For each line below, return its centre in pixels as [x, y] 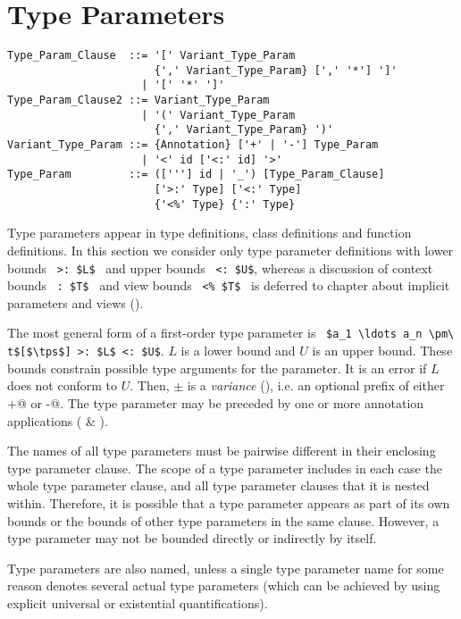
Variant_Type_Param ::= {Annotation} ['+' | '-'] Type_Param [193, 145]
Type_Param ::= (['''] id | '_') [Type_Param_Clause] [196, 175]
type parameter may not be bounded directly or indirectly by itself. [192, 538]
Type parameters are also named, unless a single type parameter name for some [226, 568]
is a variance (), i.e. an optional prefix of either [316, 385]
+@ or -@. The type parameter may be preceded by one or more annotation [216, 402]
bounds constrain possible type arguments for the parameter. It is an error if [217, 368]
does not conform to [63, 385]
